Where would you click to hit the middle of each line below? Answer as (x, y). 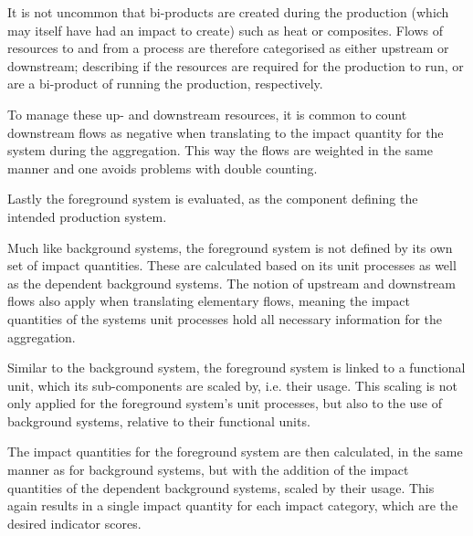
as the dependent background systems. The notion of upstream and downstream (231, 283)
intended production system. (87, 216)
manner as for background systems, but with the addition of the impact (208, 470)
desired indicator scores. (74, 523)
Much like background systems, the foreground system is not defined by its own (230, 247)
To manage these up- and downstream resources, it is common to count (207, 114)
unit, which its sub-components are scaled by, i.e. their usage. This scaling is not (233, 385)
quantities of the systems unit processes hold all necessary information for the (225, 318)
